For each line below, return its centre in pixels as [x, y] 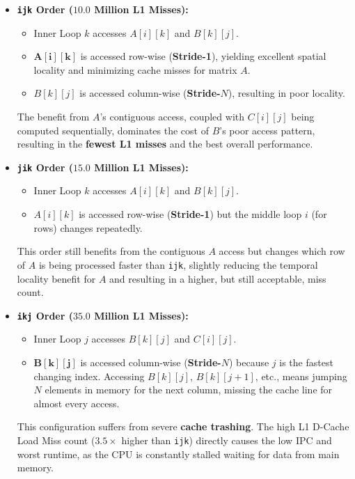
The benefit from [53, 117]
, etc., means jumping [301, 376]
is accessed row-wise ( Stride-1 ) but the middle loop [190, 214]
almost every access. [77, 403]
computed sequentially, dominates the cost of [113, 130]
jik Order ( [45, 167]
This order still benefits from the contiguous [111, 251]
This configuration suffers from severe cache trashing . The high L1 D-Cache [183, 426]
